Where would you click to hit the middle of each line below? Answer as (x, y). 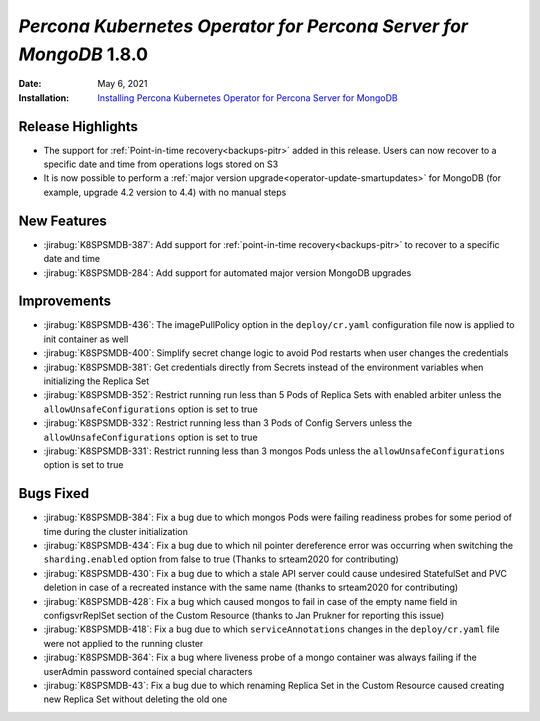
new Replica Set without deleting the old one (135, 699)
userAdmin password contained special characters (148, 671)
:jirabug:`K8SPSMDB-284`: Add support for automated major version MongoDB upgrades (227, 272)
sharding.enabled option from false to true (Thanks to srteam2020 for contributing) (221, 559)
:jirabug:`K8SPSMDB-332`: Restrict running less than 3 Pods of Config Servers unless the (228, 423)
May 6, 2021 (122, 84)
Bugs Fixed (54, 493)
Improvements (65, 301)
